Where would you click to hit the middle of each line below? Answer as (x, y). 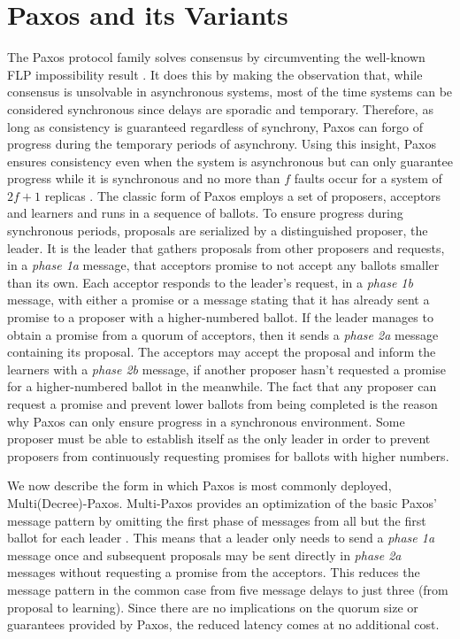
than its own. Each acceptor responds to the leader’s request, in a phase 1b (210, 282)
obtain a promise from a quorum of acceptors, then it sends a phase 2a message (223, 334)
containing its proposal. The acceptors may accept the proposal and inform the (222, 352)
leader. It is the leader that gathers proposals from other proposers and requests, (226, 247)
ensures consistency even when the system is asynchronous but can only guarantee (230, 161)
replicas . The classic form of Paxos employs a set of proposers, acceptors (243, 195)
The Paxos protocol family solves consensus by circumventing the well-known (216, 57)
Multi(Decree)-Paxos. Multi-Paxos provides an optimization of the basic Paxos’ (222, 502)
